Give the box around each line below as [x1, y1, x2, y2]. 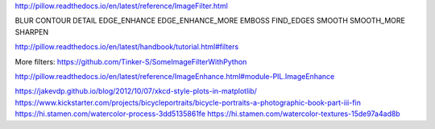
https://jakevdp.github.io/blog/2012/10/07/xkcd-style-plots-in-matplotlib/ [14, 86, 258, 96]
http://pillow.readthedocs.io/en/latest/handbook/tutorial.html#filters [14, 42, 239, 52]
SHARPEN [14, 27, 48, 36]
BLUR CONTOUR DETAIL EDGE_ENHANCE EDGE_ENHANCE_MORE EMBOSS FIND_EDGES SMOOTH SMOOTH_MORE [14, 16, 406, 26]
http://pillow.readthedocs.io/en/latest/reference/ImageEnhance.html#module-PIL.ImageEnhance [14, 71, 335, 81]
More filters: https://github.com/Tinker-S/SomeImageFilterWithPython [14, 56, 247, 66]
